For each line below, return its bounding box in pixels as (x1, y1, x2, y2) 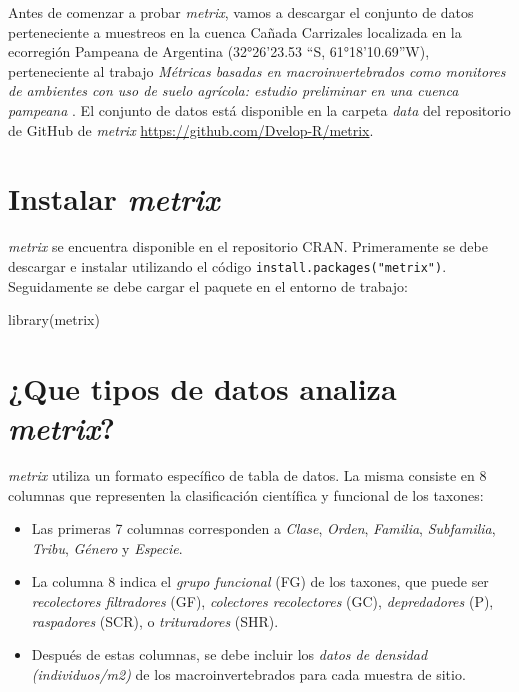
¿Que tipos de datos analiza (8, 367, 397, 408)
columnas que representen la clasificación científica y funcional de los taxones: (8, 484, 484, 505)
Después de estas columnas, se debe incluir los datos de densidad (31, 644, 428, 665)
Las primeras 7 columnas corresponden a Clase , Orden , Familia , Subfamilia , (31, 518, 496, 539)
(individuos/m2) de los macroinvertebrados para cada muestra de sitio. (31, 663, 466, 684)
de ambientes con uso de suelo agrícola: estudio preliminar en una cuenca (8, 80, 459, 101)
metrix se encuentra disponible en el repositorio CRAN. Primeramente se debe (8, 236, 488, 257)
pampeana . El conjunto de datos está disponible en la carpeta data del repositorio (8, 99, 511, 120)
